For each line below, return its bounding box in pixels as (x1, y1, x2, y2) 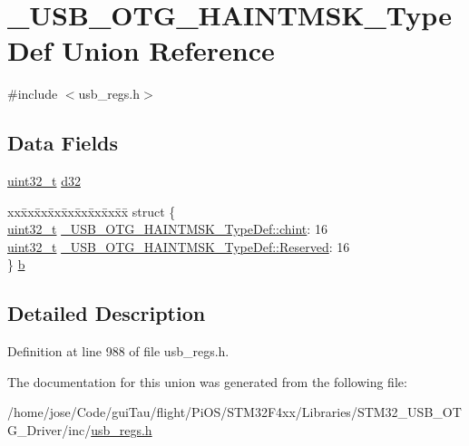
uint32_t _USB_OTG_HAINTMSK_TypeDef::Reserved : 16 (7, 237, 350, 256)
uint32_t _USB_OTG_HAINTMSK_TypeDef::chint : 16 (7, 219, 327, 238)
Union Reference (62, 32, 275, 69)
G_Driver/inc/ (7, 421, 92, 440)
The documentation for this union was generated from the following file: (7, 372, 407, 391)
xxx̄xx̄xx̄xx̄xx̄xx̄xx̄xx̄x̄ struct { (7, 201, 176, 220)
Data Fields (7, 129, 119, 157)
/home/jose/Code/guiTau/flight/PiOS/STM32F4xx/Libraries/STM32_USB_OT (7, 402, 462, 422)
